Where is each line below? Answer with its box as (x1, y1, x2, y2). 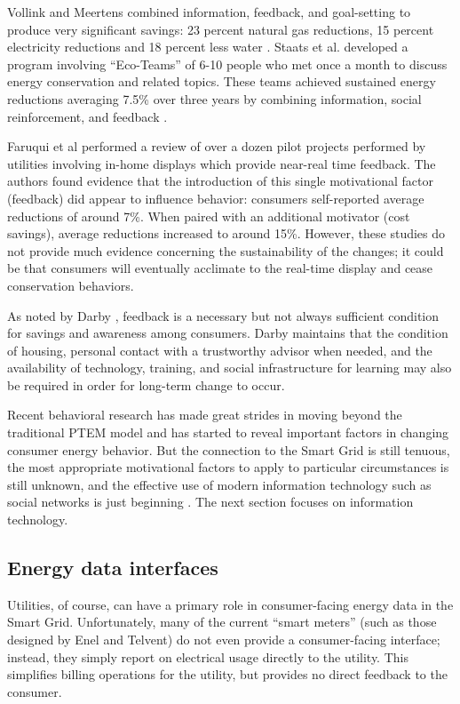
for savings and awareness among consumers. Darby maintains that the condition (7, 324, 448, 342)
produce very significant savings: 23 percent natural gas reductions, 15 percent (7, 20, 434, 38)
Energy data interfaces (7, 554, 218, 581)
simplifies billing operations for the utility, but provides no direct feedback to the (7, 665, 448, 684)
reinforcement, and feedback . (7, 107, 168, 125)
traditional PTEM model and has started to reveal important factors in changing (7, 423, 449, 442)
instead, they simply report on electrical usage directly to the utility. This (7, 647, 408, 666)
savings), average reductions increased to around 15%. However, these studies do (7, 224, 446, 243)
